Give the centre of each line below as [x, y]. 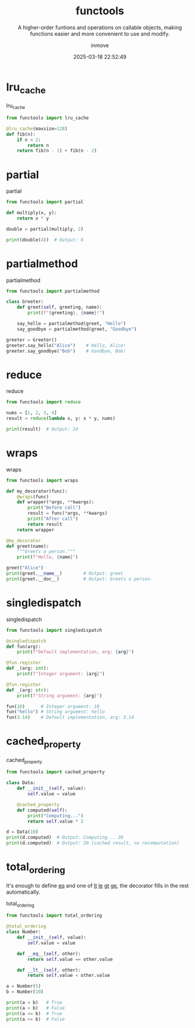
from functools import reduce [44, 402]
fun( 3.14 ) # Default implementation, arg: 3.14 [70, 717]
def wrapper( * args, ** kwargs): [56, 502]
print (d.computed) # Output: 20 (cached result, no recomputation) [93, 843]
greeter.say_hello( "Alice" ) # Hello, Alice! [66, 345]
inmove [100, 45]
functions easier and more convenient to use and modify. [100, 33]
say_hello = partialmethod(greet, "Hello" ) [72, 324]
